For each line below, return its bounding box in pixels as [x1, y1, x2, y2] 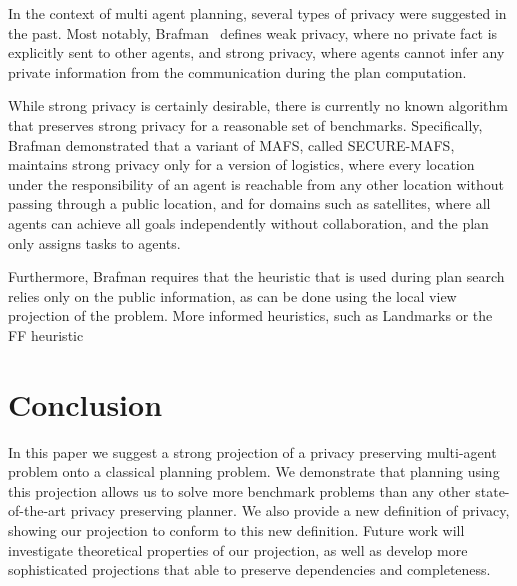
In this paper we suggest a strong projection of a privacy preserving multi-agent [8, 441, 497, 462]
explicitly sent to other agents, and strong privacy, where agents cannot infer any [8, 42, 505, 63]
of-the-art [8, 500, 66, 521]
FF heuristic [8, 324, 84, 345]
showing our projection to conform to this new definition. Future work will [8, 520, 465, 540]
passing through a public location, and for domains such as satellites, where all [8, 193, 491, 214]
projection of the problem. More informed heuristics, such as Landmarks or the [8, 305, 493, 326]
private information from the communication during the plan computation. [8, 61, 467, 82]
